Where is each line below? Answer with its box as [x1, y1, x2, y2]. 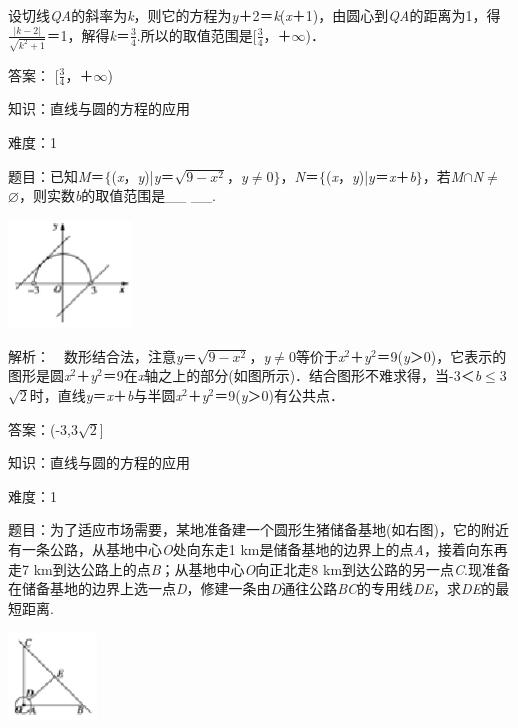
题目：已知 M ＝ [8, 165, 105, 186]
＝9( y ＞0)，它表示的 [376, 345, 507, 366]
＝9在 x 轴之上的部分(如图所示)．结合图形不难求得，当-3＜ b [102, 365, 482, 386]
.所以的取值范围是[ [136, 24, 257, 45]
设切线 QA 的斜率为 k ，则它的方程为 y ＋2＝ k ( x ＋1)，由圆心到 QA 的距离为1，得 [8, 5, 501, 25]
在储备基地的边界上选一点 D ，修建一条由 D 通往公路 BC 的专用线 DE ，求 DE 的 [8, 578, 496, 599]
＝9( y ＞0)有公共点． [214, 385, 344, 406]
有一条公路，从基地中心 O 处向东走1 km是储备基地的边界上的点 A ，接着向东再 [8, 539, 508, 560]
